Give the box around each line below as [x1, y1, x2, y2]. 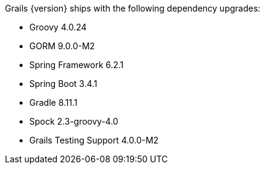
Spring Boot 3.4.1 [29, 78, 98, 89]
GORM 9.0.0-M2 [29, 41, 95, 51]
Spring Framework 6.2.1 [29, 60, 124, 70]
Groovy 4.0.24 [29, 22, 87, 32]
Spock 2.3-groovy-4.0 [29, 116, 118, 126]
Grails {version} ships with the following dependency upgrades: [5, 3, 261, 13]
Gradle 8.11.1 [29, 97, 78, 108]
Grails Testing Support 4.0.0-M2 [29, 135, 159, 145]
